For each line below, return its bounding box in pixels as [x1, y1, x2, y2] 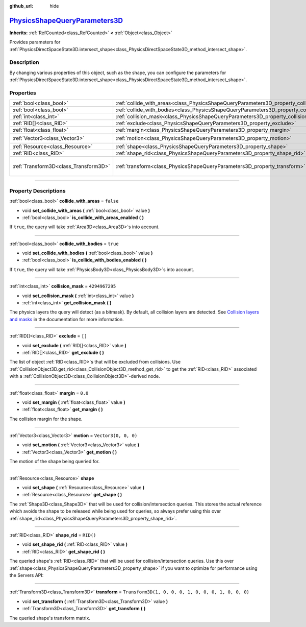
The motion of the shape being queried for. [9, 459, 100, 465]
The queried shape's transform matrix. [9, 615, 90, 621]
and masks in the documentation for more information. [9, 316, 124, 322]
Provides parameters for [9, 39, 61, 45]
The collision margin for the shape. [9, 416, 83, 422]
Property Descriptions [9, 187, 66, 194]
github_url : [9, 3, 33, 9]
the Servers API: [9, 572, 44, 578]
